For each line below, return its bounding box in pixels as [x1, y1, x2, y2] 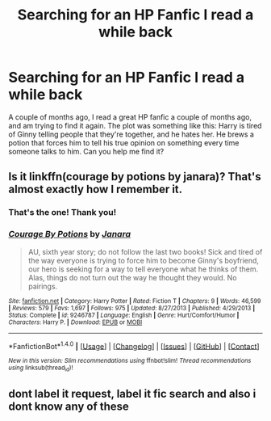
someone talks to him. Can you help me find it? [8, 146, 165, 156]
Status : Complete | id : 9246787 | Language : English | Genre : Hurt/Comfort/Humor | [8, 311, 240, 319]
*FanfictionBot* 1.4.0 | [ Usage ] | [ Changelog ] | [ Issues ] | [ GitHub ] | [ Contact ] [8, 339, 260, 351]
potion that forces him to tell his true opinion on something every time [8, 137, 240, 147]
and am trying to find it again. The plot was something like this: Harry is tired [8, 120, 262, 130]
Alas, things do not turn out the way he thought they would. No [27, 272, 237, 282]
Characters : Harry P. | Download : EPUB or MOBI [8, 318, 143, 326]
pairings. [27, 281, 58, 291]
